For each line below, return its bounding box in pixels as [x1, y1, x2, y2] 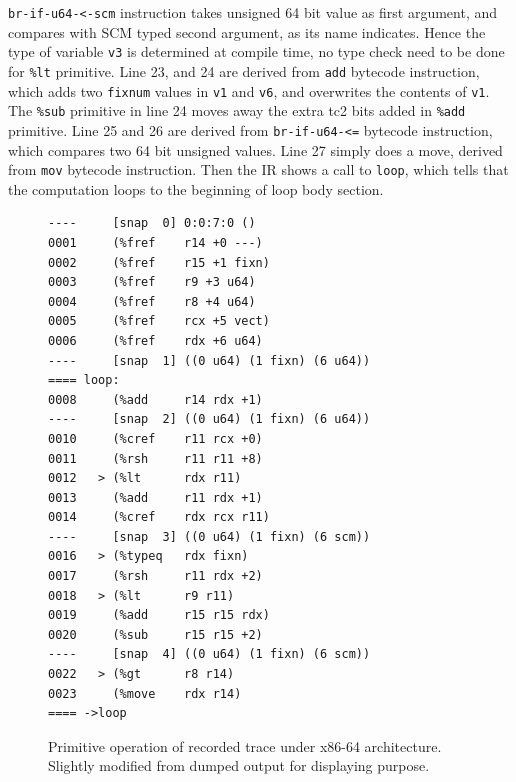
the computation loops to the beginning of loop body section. [8, 178, 384, 199]
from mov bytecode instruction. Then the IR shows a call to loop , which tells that [8, 159, 509, 180]
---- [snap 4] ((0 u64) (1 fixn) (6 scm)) [48, 647, 371, 662]
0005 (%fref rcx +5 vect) [48, 314, 270, 329]
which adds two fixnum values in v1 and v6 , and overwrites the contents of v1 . [8, 80, 490, 101]
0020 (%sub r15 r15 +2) [48, 627, 263, 642]
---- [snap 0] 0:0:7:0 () [48, 216, 256, 231]
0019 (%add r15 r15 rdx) [48, 608, 270, 623]
